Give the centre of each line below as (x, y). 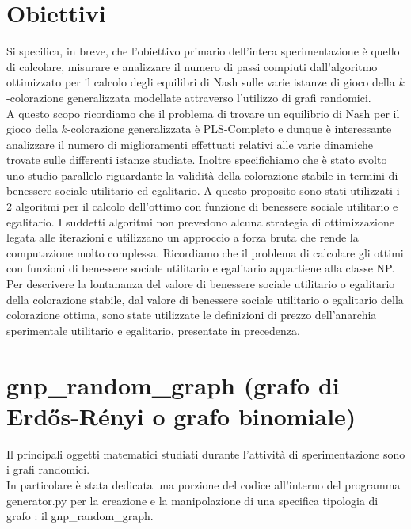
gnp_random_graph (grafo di (173, 384)
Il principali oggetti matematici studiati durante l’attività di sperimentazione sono (206, 453)
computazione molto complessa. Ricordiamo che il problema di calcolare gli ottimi (205, 252)
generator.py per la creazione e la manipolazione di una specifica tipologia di (192, 500)
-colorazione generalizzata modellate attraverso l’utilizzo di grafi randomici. (189, 97)
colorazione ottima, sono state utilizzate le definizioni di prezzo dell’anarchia (192, 315)
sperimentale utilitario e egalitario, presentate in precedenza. (153, 330)
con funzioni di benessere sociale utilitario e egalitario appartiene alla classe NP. (201, 268)
